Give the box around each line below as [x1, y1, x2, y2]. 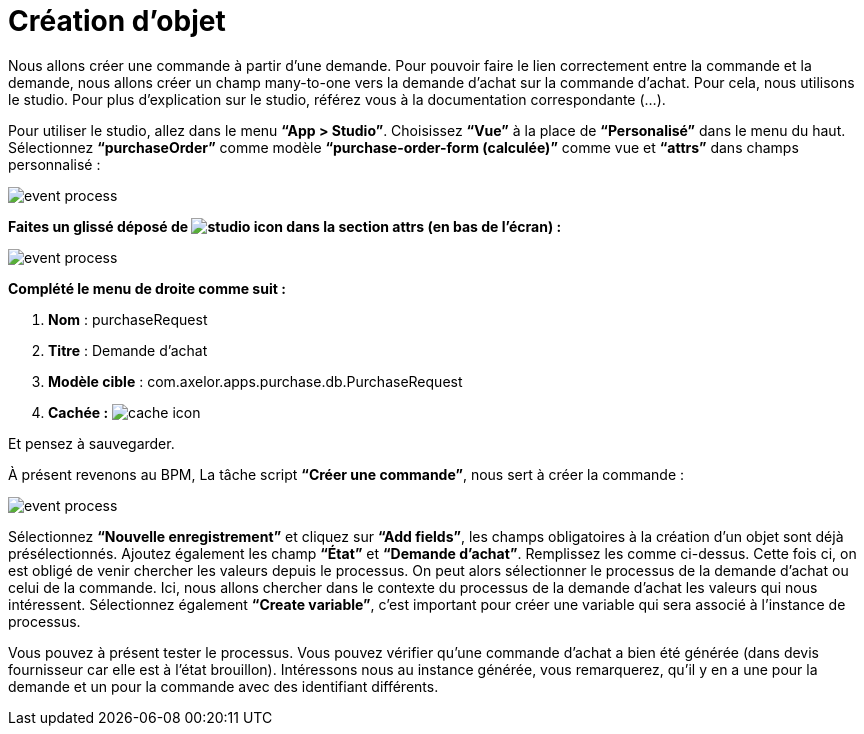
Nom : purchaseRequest [48, 310, 208, 328]
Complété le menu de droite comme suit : [8, 279, 286, 297]
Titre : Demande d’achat [48, 341, 208, 359]
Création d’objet [8, 4, 226, 38]
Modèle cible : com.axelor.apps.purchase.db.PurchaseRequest [48, 372, 463, 390]
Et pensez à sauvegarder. [8, 434, 175, 452]
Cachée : [48, 403, 109, 421]
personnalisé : [8, 155, 101, 173]
